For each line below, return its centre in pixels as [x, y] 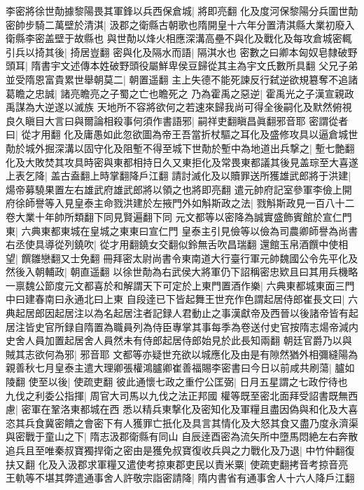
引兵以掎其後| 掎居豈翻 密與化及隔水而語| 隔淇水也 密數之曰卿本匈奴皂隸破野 [182, 52]
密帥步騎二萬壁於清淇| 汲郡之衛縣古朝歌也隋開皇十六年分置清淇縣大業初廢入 [180, 24]
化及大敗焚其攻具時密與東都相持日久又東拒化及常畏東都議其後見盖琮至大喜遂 [182, 162]
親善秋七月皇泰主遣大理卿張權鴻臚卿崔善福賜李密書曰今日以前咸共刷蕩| [169, 368]
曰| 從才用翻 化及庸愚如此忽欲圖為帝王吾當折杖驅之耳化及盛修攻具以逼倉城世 [182, 134]
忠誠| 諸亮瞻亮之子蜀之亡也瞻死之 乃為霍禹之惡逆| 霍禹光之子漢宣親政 [194, 93]
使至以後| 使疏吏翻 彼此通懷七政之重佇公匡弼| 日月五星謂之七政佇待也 [188, 382]
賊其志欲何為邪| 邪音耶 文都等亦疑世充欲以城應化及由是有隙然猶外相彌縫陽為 [182, 354]
